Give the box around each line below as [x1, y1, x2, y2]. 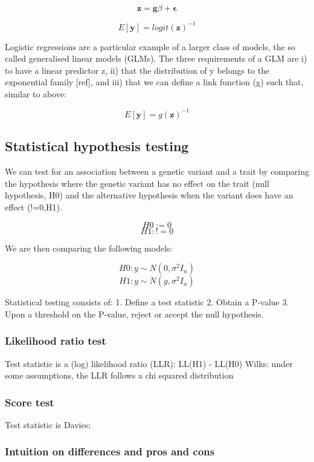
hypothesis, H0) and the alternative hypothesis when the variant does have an [5, 189, 293, 201]
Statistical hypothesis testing [5, 137, 189, 155]
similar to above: [5, 87, 67, 100]
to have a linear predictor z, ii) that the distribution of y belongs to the [5, 63, 270, 76]
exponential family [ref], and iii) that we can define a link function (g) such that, [5, 76, 304, 88]
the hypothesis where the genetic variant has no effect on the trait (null [5, 177, 269, 189]
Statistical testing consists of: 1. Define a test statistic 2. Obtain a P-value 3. [5, 296, 289, 308]
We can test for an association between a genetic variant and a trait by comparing [5, 165, 309, 178]
